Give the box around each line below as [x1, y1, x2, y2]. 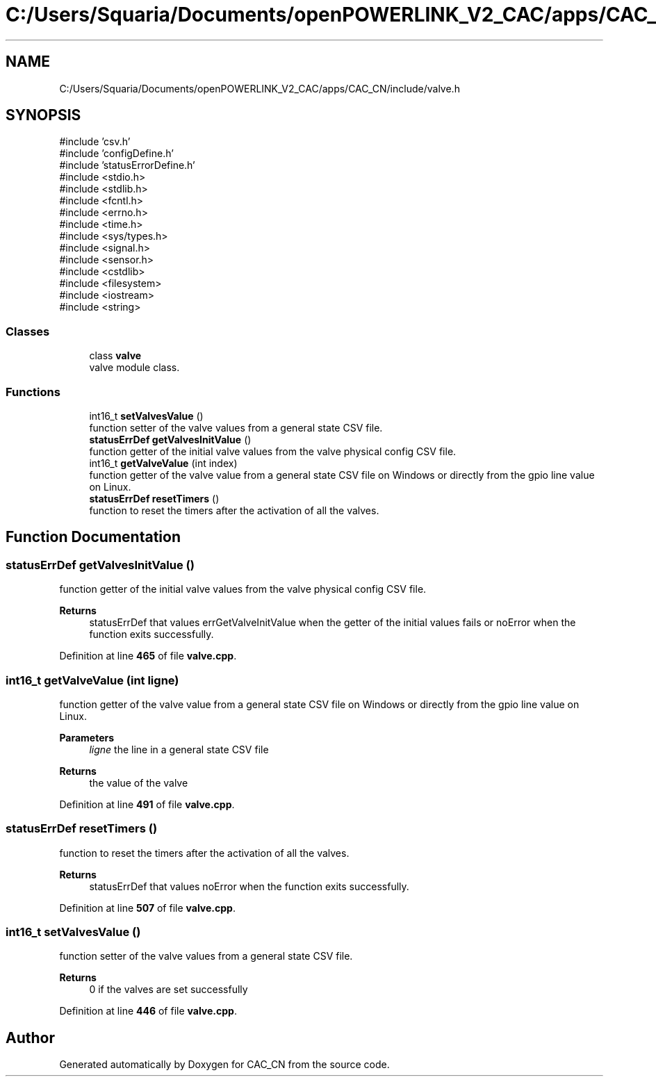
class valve [89, 350, 142, 362]
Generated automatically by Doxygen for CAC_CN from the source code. [59, 1058, 390, 1071]
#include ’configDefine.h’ [59, 147, 174, 160]
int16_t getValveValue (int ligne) [6, 673, 179, 687]
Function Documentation [6, 528, 181, 546]
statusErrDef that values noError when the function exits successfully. [89, 880, 409, 892]
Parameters [59, 731, 115, 744]
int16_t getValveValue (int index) [89, 457, 238, 469]
